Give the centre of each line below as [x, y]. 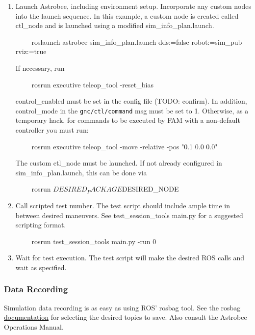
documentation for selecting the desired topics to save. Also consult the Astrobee [126, 317]
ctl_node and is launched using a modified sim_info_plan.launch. [115, 25]
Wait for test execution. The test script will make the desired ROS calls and [130, 258]
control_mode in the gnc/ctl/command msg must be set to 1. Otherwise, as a [132, 110]
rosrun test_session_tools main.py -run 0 [94, 241]
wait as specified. [41, 267]
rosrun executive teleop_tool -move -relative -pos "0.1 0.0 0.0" [125, 146]
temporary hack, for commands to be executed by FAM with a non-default [128, 120]
